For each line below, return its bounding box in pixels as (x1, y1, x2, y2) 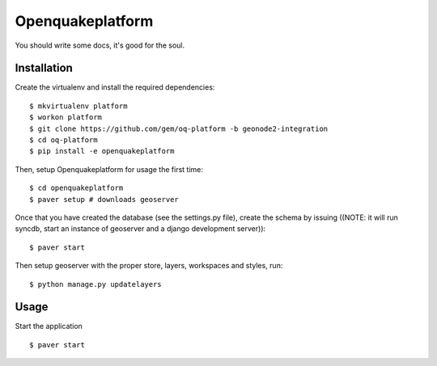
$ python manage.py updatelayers (29, 280, 162, 288)
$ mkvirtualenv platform (29, 101, 128, 111)
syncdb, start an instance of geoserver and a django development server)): (15, 224, 266, 233)
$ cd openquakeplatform (29, 183, 124, 193)
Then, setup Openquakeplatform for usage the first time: (15, 164, 204, 174)
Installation (15, 61, 73, 75)
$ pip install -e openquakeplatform (29, 146, 175, 156)
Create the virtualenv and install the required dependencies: (15, 82, 215, 92)
